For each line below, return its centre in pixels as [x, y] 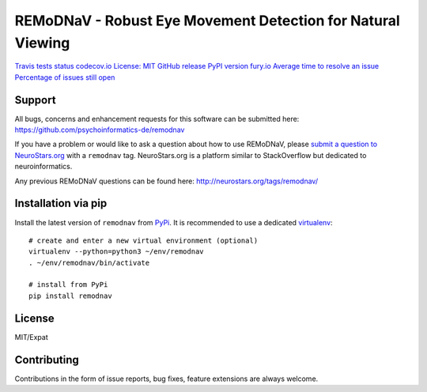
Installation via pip [61, 204]
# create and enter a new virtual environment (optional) [144, 240]
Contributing [47, 360]
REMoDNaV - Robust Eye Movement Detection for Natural [208, 21]
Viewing [42, 43]
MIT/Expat [31, 337]
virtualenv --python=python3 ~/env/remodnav [117, 252]
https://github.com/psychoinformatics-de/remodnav [100, 130]
